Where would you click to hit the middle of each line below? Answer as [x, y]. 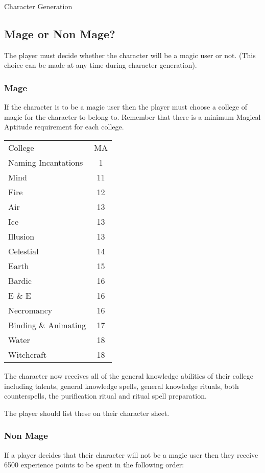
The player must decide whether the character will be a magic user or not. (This [130, 55]
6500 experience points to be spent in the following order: [94, 465]
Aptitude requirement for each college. [64, 127]
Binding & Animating [47, 325]
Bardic [20, 280]
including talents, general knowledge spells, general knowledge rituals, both [122, 386]
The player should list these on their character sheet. [87, 413]
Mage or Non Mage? [60, 33]
